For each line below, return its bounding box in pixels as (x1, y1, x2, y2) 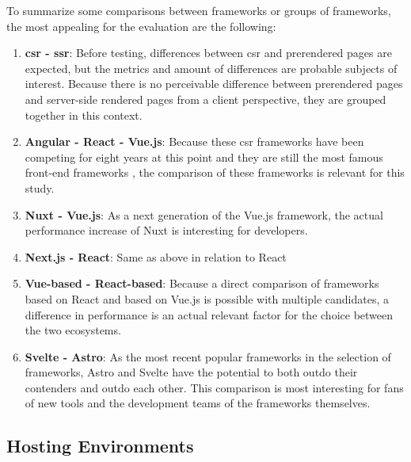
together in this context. (25, 106, 143, 123)
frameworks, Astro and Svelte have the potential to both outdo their (25, 364, 358, 380)
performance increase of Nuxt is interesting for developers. (25, 222, 308, 239)
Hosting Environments (6, 433, 194, 458)
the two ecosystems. (25, 322, 121, 338)
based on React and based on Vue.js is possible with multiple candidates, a (25, 290, 390, 307)
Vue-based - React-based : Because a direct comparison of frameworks (25, 275, 379, 292)
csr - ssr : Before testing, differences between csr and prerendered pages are (25, 44, 392, 61)
